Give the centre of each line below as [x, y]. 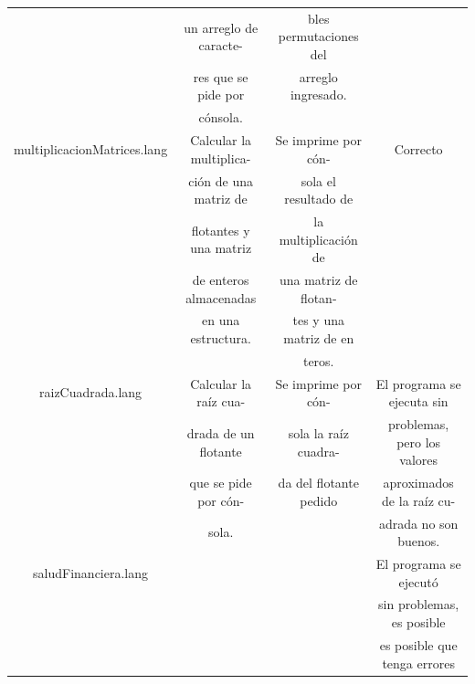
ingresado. [318, 95]
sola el [318, 180]
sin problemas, [419, 604]
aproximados [418, 483]
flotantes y [221, 230]
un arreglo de [221, 27]
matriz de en [319, 338]
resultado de [319, 199]
